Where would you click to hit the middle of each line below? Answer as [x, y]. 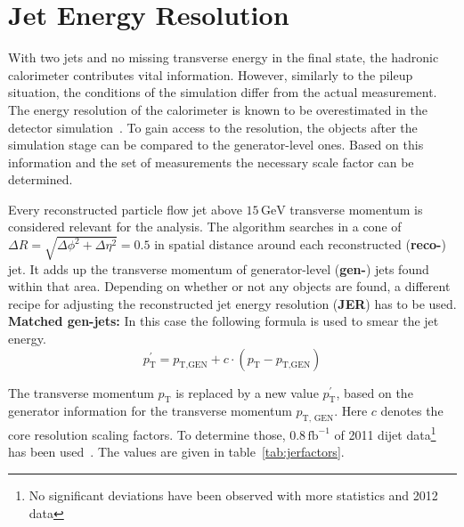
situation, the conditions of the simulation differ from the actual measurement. [223, 92]
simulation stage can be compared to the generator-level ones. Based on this [216, 145]
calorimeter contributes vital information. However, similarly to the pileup [211, 74]
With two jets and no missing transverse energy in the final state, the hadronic [224, 57]
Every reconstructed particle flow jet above [125, 209]
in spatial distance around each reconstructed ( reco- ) [300, 244]
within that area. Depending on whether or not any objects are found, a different [229, 286]
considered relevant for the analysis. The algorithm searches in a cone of [205, 227]
